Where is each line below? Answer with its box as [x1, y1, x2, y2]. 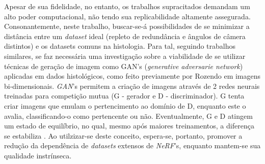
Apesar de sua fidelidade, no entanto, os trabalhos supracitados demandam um [4, 1, 250, 11]
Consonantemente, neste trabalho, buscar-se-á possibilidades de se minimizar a [4, 21, 250, 31]
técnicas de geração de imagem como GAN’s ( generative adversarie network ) [4, 60, 243, 71]
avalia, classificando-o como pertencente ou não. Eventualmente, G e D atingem [4, 110, 253, 121]
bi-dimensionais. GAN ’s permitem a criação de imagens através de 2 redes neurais [4, 80, 260, 91]
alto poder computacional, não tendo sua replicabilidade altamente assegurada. [4, 11, 251, 21]
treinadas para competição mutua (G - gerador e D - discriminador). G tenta [4, 90, 245, 101]
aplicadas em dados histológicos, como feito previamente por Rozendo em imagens [4, 71, 261, 81]
